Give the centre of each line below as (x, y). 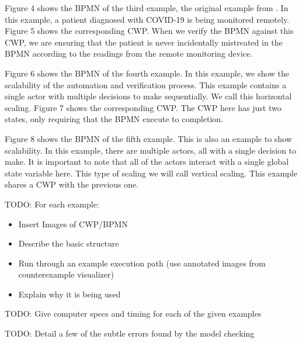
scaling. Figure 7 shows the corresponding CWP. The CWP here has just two (143, 107)
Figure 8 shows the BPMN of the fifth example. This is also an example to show (148, 138)
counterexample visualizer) (66, 274)
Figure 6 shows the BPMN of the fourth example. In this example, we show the (147, 73)
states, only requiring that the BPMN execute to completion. (114, 119)
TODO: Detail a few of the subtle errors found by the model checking (130, 333)
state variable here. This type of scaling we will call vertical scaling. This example (151, 173)
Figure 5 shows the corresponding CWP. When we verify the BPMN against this (149, 31)
